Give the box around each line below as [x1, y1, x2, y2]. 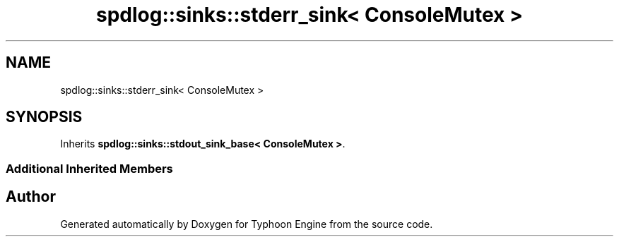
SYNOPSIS [6, 108, 83, 126]
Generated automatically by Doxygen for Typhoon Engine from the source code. [60, 217, 433, 230]
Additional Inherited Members [6, 161, 173, 176]
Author [6, 188, 56, 206]
